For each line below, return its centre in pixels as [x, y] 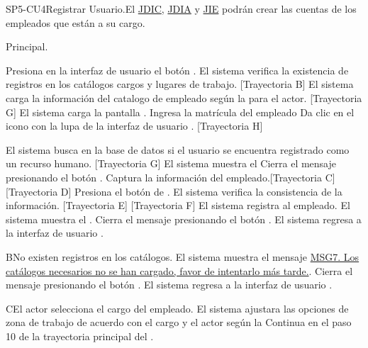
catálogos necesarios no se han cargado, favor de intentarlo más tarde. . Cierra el [179, 270]
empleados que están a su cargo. [76, 22]
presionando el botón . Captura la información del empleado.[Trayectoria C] [171, 177]
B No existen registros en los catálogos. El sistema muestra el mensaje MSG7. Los [183, 256]
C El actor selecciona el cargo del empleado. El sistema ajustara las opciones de [177, 308]
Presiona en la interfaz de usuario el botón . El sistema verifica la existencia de [177, 70]
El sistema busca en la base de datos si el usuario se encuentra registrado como [178, 149]
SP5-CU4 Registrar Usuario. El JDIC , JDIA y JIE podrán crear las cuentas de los [181, 9]
